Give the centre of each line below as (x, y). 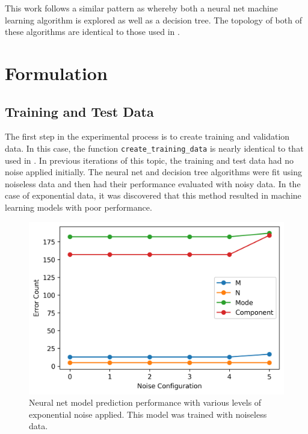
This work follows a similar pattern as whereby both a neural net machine (141, 8)
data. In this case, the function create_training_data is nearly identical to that (154, 148)
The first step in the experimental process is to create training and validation (147, 136)
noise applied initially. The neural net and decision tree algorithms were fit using (153, 172)
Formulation (56, 73)
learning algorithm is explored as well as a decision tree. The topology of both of (153, 20)
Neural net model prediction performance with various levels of (145, 402)
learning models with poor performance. (79, 207)
